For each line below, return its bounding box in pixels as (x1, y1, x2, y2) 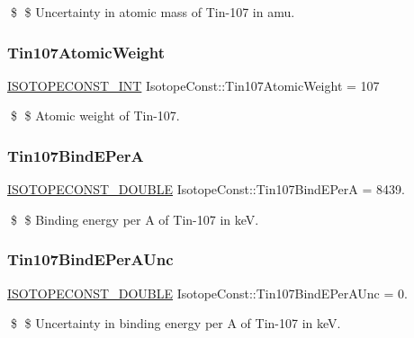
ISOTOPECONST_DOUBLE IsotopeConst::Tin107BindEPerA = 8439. (7, 180, 405, 199)
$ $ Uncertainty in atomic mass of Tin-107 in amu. (10, 3, 295, 21)
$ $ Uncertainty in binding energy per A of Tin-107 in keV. (10, 314, 341, 333)
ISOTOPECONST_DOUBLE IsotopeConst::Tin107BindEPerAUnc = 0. (7, 283, 408, 302)
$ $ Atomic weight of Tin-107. (10, 106, 180, 125)
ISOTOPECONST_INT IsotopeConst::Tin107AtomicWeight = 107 (7, 76, 380, 94)
